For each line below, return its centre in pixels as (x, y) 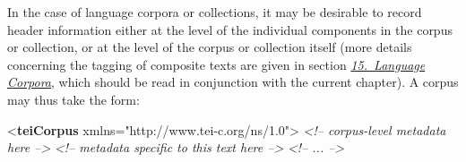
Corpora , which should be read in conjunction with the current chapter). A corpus (233, 82)
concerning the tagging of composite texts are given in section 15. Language (216, 64)
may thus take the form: (73, 99)
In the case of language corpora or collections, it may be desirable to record (215, 12)
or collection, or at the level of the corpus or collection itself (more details (210, 47)
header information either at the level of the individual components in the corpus (230, 29)
